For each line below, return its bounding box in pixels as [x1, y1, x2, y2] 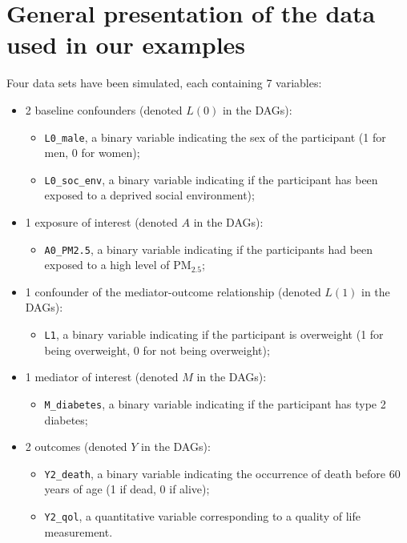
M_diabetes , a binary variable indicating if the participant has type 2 [44, 395, 386, 412]
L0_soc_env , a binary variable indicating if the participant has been [44, 171, 378, 187]
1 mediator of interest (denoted [25, 368, 179, 385]
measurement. [44, 523, 113, 540]
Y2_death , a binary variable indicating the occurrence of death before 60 [44, 465, 401, 481]
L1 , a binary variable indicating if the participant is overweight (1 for [44, 326, 384, 343]
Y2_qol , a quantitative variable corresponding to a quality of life [44, 507, 361, 524]
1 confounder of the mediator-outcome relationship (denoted [25, 283, 321, 300]
